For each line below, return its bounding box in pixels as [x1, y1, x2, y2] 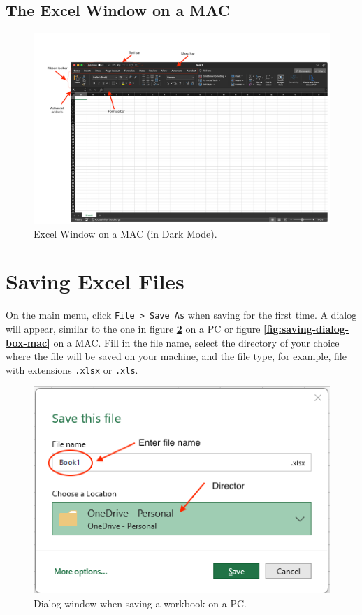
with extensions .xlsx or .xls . [6, 362, 138, 377]
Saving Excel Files [6, 267, 184, 296]
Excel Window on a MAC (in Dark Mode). [34, 226, 217, 240]
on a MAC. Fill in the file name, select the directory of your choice [53, 335, 340, 349]
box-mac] [6, 335, 50, 349]
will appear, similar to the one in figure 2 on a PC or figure [6, 321, 261, 336]
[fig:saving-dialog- [263, 321, 349, 336]
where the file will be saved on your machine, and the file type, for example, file [6, 349, 347, 363]
